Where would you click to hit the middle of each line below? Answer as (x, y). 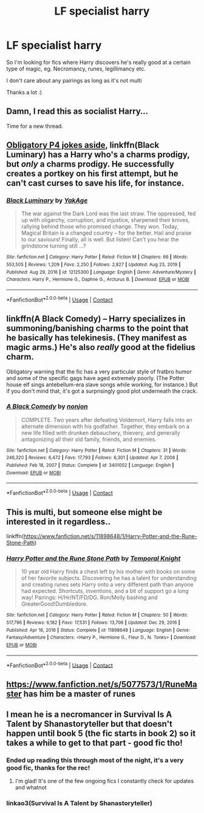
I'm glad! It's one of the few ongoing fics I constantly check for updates (104, 781)
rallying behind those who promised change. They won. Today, (100, 227)
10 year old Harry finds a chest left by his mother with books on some (108, 572)
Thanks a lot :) (24, 92)
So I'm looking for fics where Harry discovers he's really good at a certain (99, 62)
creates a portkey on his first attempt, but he (92, 174)
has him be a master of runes (79, 694)
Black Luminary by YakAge (47, 201)
